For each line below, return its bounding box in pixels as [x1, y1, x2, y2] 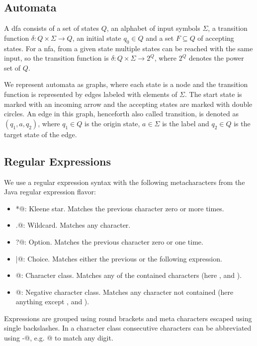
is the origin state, [85, 118, 140, 128]
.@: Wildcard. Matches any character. [15, 220, 131, 230]
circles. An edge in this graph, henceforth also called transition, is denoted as [4, 108, 239, 119]
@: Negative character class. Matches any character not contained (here [15, 286, 234, 297]
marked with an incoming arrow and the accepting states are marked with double [4, 98, 253, 109]
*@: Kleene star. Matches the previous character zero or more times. [15, 203, 224, 213]
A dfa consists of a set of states [4, 23, 99, 33]
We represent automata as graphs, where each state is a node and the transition [4, 79, 248, 89]
